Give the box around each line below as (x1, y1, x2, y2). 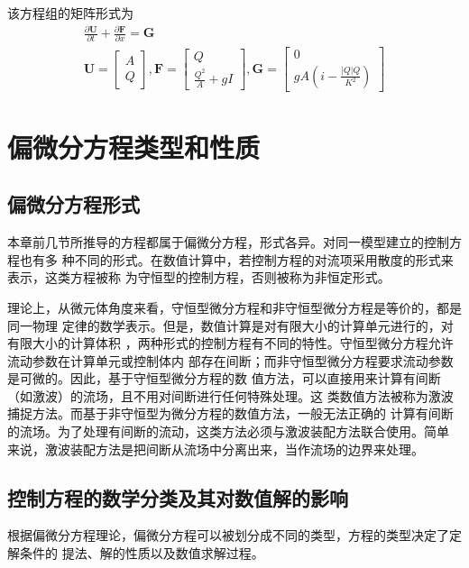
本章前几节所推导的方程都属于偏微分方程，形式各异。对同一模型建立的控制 (7, 233, 449, 252)
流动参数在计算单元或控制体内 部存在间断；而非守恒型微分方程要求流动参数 (7, 351, 454, 370)
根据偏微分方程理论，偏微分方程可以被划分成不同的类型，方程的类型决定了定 (7, 526, 462, 545)
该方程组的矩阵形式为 (7, 4, 133, 22)
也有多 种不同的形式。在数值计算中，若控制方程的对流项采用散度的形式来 (19, 250, 454, 269)
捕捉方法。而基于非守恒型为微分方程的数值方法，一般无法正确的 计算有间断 (7, 404, 454, 423)
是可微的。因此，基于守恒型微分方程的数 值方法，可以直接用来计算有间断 (7, 369, 441, 388)
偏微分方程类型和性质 (7, 128, 261, 165)
